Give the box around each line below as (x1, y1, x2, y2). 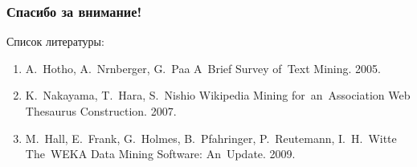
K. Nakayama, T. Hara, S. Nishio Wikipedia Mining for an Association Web (25, 87, 411, 104)
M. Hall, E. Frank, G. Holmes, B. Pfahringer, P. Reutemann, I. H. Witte (25, 129, 397, 146)
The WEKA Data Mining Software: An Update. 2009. (25, 145, 296, 162)
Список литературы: (6, 33, 104, 50)
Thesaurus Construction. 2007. (25, 103, 177, 119)
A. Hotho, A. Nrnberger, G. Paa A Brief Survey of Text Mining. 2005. (25, 59, 381, 76)
